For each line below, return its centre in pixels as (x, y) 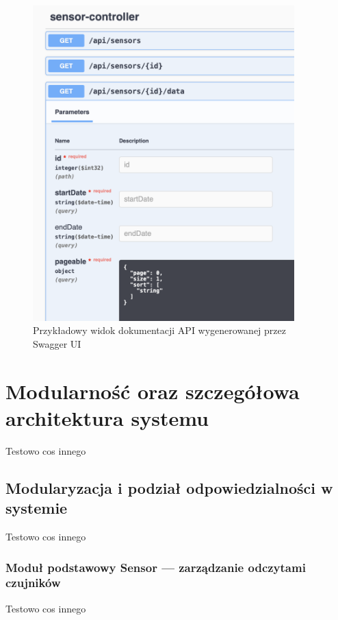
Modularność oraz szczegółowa (153, 391)
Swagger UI (57, 343)
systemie (37, 508)
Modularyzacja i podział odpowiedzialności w (169, 487)
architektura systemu (107, 417)
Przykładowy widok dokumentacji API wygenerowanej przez (159, 330)
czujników (33, 583)
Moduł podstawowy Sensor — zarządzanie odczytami (156, 567)
